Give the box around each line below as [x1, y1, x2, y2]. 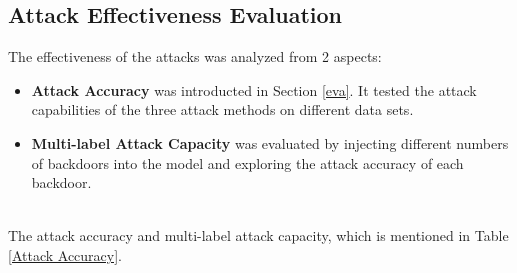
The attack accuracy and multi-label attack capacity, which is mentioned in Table [8, 225, 509, 246]
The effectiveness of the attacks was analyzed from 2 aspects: [8, 46, 382, 67]
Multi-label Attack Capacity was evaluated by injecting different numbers [31, 132, 509, 153]
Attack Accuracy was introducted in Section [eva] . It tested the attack [31, 79, 477, 100]
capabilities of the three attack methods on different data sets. [31, 99, 414, 120]
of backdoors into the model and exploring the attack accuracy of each [31, 152, 464, 173]
